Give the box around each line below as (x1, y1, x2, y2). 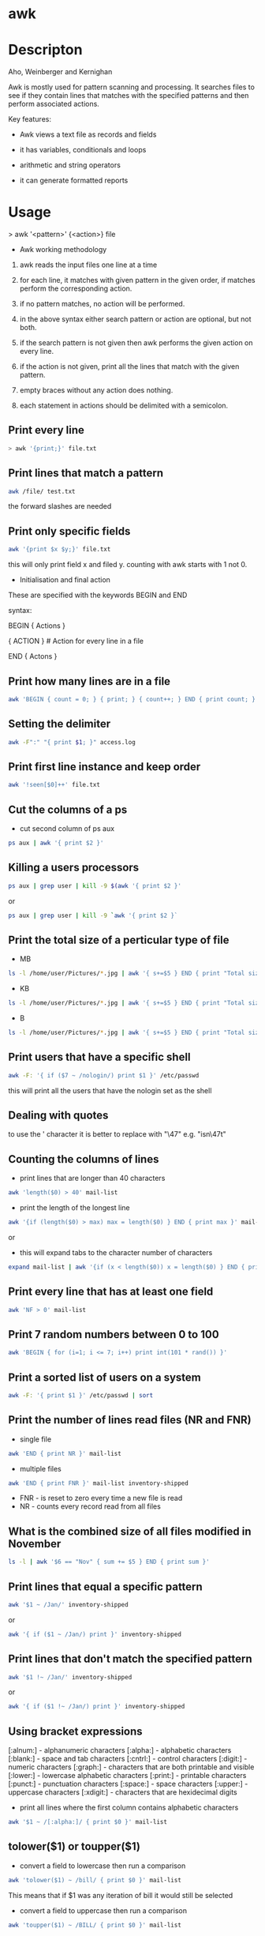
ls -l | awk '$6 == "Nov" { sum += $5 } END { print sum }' (8, 1558, 211, 1566)
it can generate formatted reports (19, 175, 129, 186)
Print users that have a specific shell (8, 1051, 191, 1064)
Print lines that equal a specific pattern (8, 1580, 203, 1593)
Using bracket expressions (8, 1724, 144, 1738)
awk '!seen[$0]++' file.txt (8, 781, 101, 789)
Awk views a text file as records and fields (19, 130, 157, 139)
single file (19, 1434, 52, 1444)
